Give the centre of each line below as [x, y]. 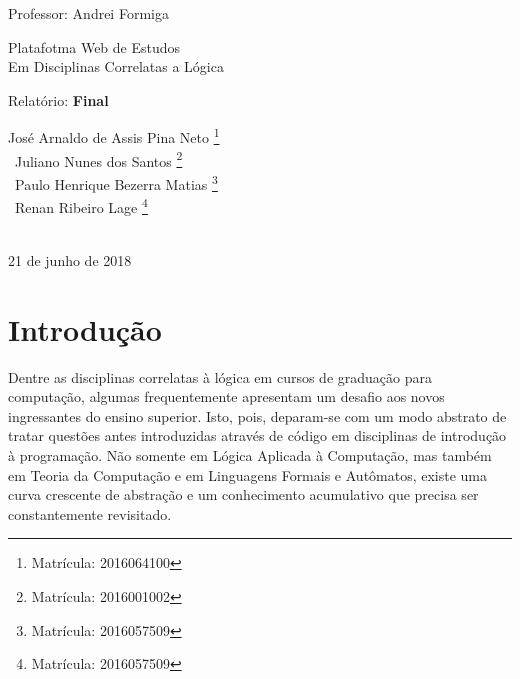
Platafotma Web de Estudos [94, 46]
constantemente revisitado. [90, 513]
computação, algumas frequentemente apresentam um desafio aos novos [226, 396]
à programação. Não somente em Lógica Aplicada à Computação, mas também [250, 455]
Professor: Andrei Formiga [88, 13]
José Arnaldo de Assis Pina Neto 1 [114, 136]
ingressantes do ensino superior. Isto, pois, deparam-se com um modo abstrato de [257, 415]
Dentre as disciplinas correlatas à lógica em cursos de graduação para [220, 376]
